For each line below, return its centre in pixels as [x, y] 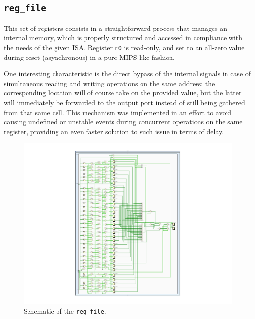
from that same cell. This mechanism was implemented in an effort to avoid [118, 112]
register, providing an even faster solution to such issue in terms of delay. [114, 131]
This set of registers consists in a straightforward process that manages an [116, 28]
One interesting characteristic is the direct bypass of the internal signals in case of [127, 73]
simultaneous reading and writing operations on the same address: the [110, 83]
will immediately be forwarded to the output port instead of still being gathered [125, 102]
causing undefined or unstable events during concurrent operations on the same [123, 122]
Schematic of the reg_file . [65, 311]
